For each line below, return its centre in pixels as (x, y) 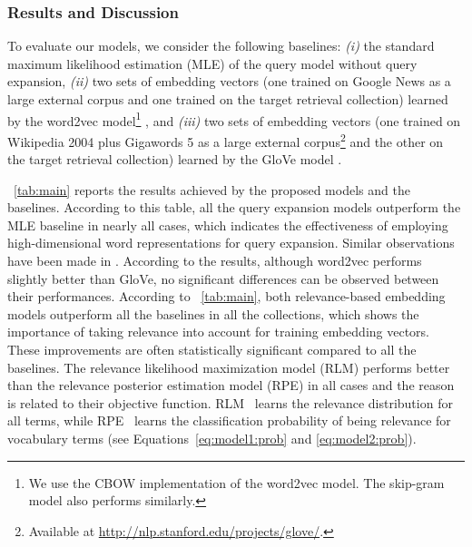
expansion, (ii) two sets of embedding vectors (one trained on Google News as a (229, 81)
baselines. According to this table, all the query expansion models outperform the (234, 207)
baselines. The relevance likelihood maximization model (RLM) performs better (229, 367)
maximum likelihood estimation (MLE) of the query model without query (212, 63)
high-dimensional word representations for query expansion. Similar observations (231, 243)
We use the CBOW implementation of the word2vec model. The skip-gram (236, 482)
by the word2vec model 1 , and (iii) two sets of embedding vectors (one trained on (234, 119)
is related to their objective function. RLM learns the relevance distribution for (230, 402)
